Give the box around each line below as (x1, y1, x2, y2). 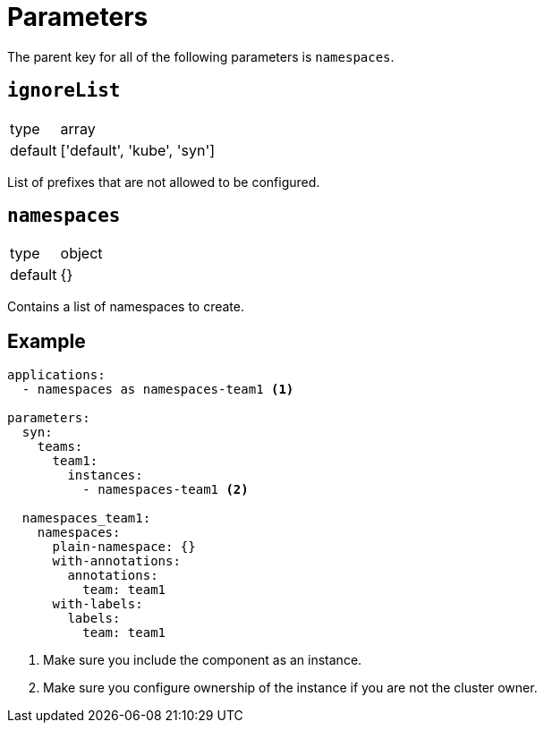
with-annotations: (52, 554, 181, 569)
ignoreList (7, 80, 121, 102)
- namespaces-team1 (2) (82, 482, 249, 497)
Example (7, 329, 86, 352)
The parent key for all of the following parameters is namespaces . (7, 48, 395, 64)
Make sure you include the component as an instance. (43, 652, 362, 668)
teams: (37, 439, 83, 454)
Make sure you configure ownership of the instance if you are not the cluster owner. (43, 680, 538, 696)
